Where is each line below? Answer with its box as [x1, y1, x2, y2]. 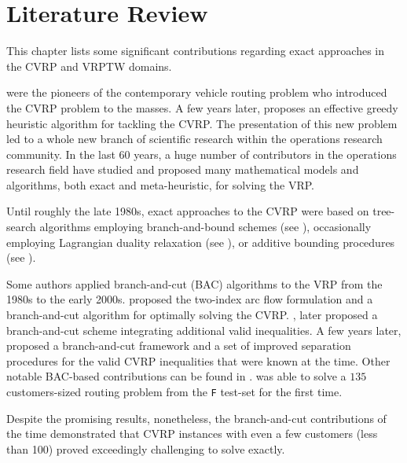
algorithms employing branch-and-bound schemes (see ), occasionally [39, 219, 372, 235]
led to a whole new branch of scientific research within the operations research [6, 130, 383, 147]
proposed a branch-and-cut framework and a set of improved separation [6, 337, 351, 354]
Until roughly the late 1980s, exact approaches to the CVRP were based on [6, 203, 369, 219]
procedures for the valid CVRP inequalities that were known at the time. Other [6, 352, 390, 369]
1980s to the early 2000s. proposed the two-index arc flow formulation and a [6, 291, 373, 307]
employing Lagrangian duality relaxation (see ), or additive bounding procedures [6, 233, 395, 250]
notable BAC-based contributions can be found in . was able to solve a [6, 368, 346, 384]
